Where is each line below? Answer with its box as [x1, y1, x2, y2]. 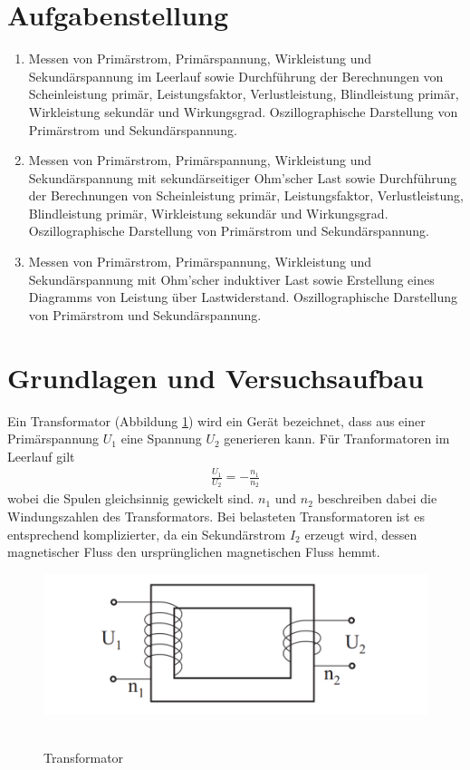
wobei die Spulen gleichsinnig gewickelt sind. [7, 489, 254, 508]
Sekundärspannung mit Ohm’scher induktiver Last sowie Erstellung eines [28, 269, 435, 288]
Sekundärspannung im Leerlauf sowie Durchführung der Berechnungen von [28, 66, 444, 85]
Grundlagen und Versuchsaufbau [7, 358, 424, 395]
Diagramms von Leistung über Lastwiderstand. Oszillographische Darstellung [28, 288, 458, 307]
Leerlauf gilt [7, 446, 75, 465]
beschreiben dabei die [317, 489, 437, 508]
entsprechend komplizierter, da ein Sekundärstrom [7, 524, 286, 543]
